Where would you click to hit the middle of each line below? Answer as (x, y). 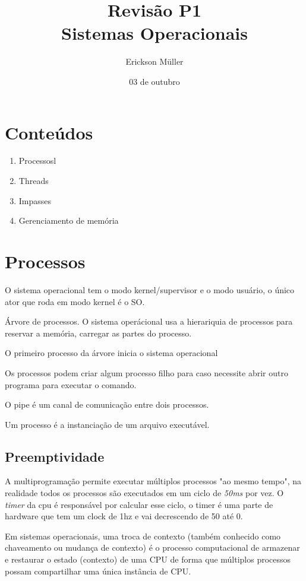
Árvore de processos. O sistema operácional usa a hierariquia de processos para (149, 321)
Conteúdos (49, 132)
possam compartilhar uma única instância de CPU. (98, 571)
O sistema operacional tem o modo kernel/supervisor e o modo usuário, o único (150, 289)
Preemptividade (55, 456)
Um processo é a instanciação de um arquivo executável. (107, 424)
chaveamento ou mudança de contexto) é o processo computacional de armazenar (152, 547)
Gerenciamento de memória (69, 220)
